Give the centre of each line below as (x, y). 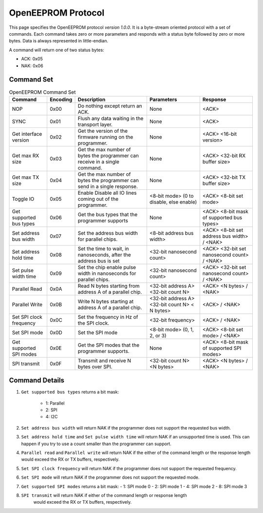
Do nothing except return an (110, 106)
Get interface (27, 134)
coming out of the (98, 199)
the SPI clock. (94, 323)
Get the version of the (103, 131)
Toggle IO (23, 199)
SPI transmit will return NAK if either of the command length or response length (104, 495)
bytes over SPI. (95, 367)
